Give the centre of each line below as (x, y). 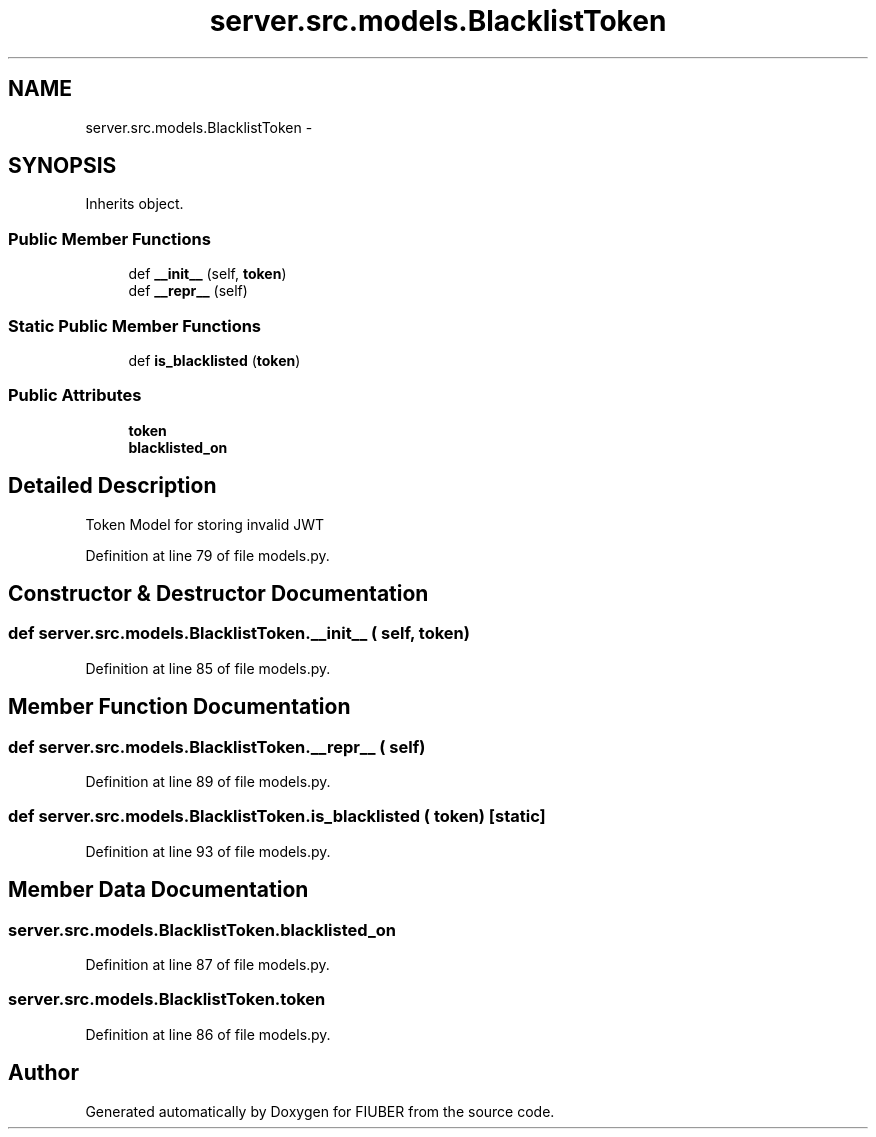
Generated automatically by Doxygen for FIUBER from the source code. (320, 1111)
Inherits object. (134, 204)
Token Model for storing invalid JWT (204, 524)
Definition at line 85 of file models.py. (208, 668)
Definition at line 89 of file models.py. (208, 781)
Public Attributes (75, 395)
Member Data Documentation (158, 890)
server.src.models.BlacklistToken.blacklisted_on (202, 929)
